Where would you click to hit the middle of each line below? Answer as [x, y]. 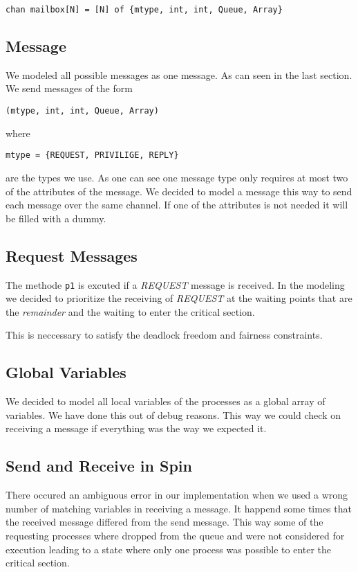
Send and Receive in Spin [99, 466]
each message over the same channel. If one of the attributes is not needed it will [177, 205]
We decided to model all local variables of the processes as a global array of [166, 401]
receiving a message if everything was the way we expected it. [136, 428]
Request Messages [72, 255]
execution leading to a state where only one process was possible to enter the [169, 549]
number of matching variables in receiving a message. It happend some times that [179, 508]
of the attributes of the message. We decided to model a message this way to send [179, 191]
